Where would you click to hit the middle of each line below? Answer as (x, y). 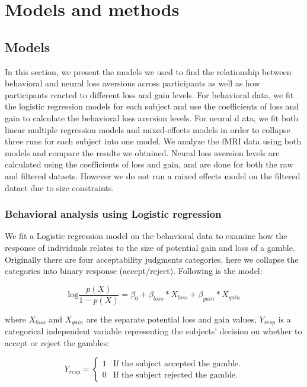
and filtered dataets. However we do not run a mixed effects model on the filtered (153, 175)
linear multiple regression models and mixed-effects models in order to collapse (148, 129)
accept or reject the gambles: (57, 342)
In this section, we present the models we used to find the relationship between (148, 71)
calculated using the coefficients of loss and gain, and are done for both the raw (149, 164)
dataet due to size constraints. (60, 187)
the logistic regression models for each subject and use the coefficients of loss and (152, 106)
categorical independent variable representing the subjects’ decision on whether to (153, 331)
